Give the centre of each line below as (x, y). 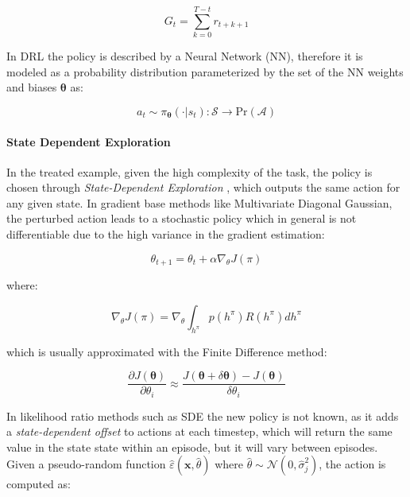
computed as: (39, 484)
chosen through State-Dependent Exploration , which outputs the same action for (203, 187)
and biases (32, 87)
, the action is (352, 464)
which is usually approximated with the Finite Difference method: (167, 351)
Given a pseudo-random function (86, 464)
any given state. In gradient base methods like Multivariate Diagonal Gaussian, (199, 202)
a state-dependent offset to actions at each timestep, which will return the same (199, 431)
